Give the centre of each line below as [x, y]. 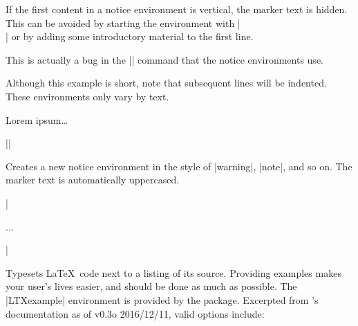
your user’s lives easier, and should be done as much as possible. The [151, 286]
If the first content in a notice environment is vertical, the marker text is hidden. [177, 9]
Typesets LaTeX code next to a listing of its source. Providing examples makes [173, 272]
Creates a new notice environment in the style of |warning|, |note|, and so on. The [179, 166]
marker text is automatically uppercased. [93, 180]
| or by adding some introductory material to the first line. [130, 36]
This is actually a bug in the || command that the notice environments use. [164, 59]
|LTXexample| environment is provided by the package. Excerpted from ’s [162, 299]
